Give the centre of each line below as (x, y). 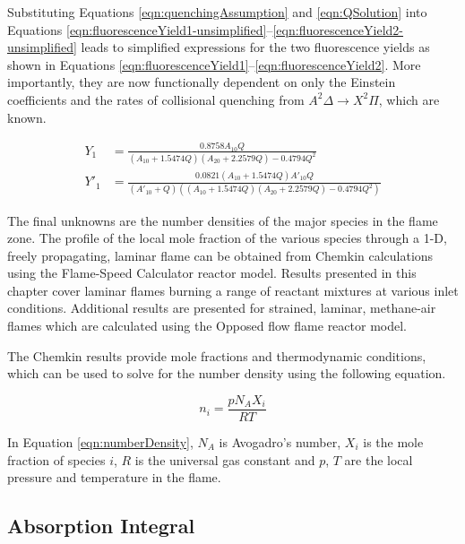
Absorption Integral (101, 526)
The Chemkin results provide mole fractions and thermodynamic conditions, (217, 355)
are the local (379, 459)
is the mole (393, 441)
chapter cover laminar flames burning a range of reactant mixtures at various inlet (233, 290)
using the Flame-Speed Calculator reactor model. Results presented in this (212, 273)
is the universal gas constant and (225, 459)
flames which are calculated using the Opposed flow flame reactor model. (207, 326)
